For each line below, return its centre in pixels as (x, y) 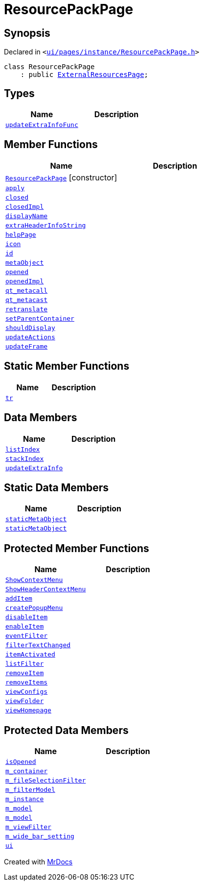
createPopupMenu (34, 608)
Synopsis (27, 33)
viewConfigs (27, 692)
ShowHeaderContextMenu (46, 589)
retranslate (27, 309)
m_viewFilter (28, 827)
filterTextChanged (38, 645)
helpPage (21, 234)
